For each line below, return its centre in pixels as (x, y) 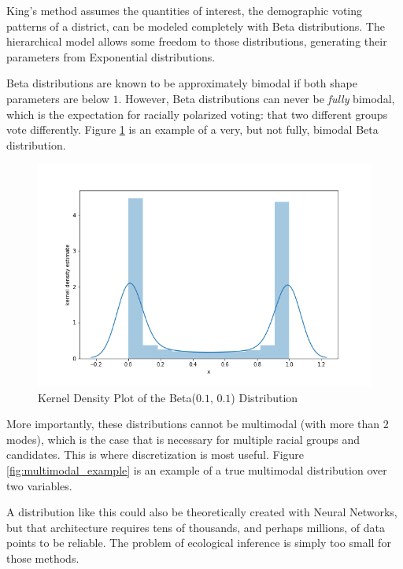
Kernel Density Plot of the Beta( (117, 397)
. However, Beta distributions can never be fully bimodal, (257, 98)
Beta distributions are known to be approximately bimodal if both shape (182, 83)
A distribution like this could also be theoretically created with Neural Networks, (202, 512)
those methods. (43, 558)
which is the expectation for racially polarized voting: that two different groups (197, 114)
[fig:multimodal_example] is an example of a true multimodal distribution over (197, 469)
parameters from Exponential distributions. (111, 56)
